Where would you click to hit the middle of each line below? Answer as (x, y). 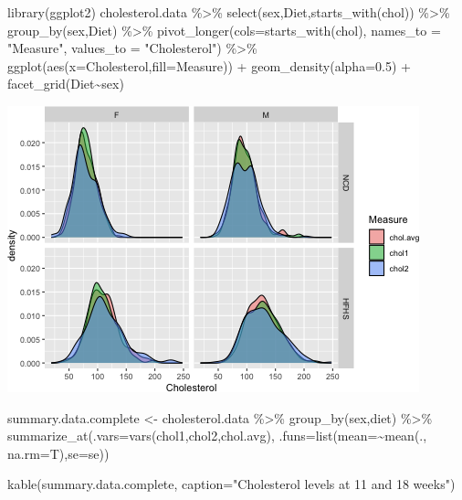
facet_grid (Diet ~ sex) (66, 84)
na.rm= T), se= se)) (58, 453)
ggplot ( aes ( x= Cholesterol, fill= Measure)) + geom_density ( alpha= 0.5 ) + (209, 65)
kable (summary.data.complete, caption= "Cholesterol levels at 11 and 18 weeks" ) (231, 484)
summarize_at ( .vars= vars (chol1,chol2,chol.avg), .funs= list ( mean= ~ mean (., (217, 436)
